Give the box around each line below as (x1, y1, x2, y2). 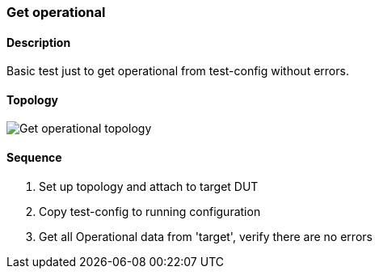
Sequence (6, 150, 62, 165)
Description (6, 35, 71, 49)
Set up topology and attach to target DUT (39, 179, 259, 193)
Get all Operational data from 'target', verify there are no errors (39, 229, 373, 243)
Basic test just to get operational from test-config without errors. (6, 64, 349, 78)
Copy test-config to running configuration (39, 204, 261, 218)
